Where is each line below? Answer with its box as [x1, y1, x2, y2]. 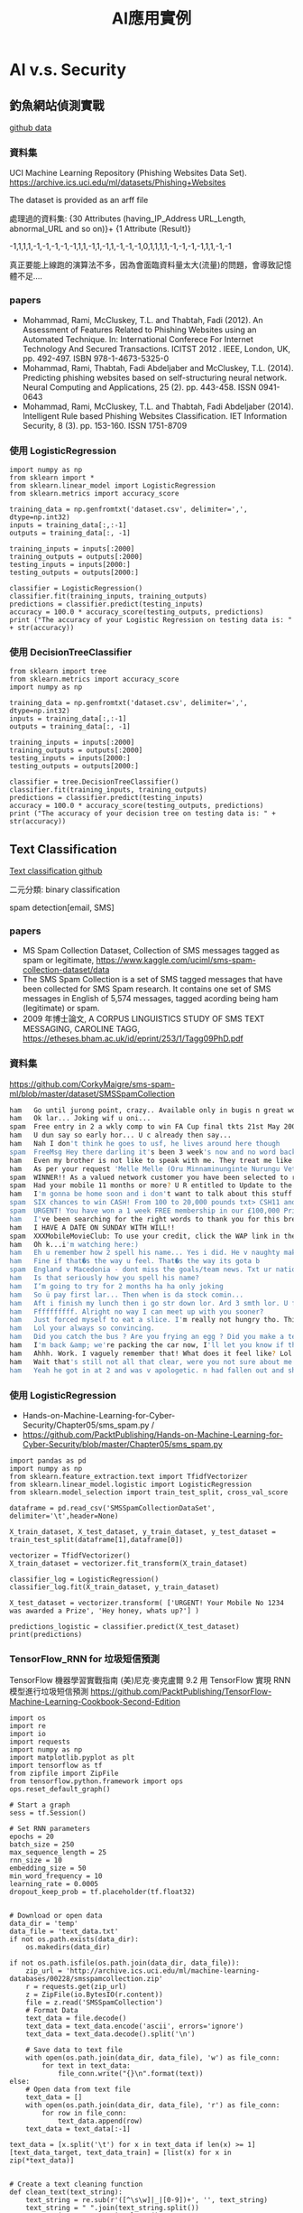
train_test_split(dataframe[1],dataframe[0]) [9, 1535, 183, 1544]
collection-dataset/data [22, 964, 110, 975]
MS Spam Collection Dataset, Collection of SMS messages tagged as [22, 945, 280, 956]
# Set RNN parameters [9, 1825, 91, 1834]
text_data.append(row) [57, 2116, 143, 2126]
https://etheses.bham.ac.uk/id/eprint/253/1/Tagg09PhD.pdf [22, 1033, 243, 1044]
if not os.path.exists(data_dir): [9, 1935, 140, 1944]
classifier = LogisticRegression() [9, 583, 143, 592]
